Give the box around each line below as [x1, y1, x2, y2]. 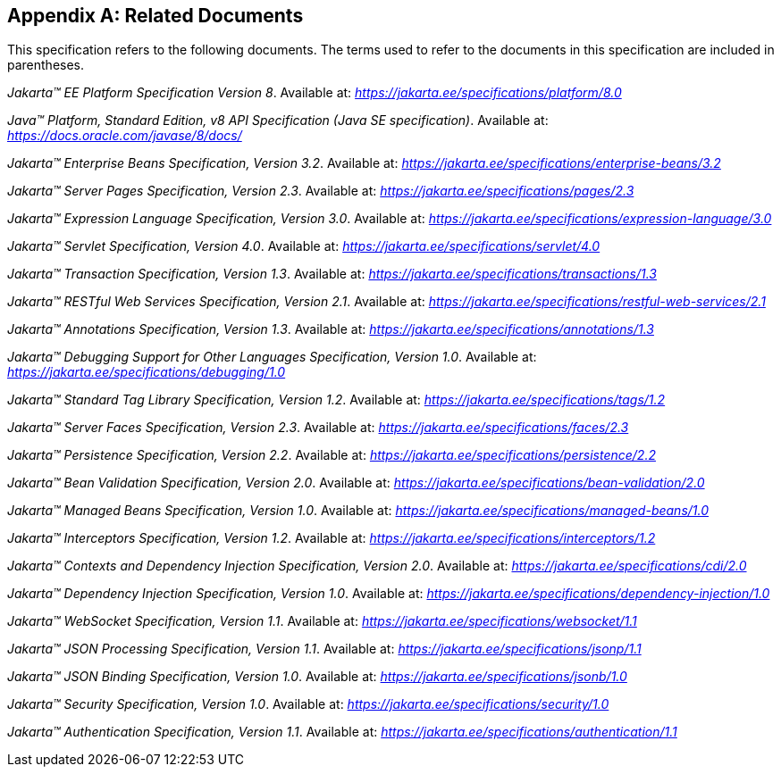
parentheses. [7, 57, 85, 73]
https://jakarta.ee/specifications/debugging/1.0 [7, 364, 286, 380]
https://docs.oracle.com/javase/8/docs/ [7, 128, 242, 144]
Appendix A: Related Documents [7, 4, 304, 27]
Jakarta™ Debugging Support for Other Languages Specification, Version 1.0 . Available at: [7, 349, 537, 365]
